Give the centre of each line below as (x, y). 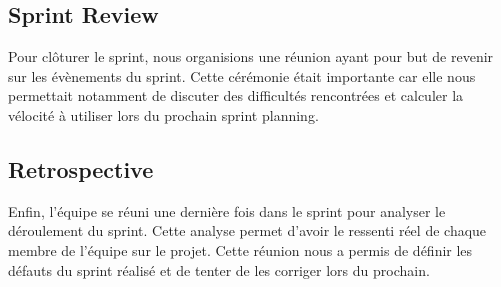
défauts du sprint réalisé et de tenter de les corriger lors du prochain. (219, 269)
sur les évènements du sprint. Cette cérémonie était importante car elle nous (242, 75)
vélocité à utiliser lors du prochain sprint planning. (163, 114)
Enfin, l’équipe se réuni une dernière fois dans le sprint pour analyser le (227, 210)
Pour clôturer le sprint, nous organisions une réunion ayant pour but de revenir (251, 56)
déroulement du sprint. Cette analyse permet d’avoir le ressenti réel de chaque (247, 230)
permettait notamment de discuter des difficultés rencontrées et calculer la (236, 95)
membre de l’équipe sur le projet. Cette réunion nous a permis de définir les (240, 249)
